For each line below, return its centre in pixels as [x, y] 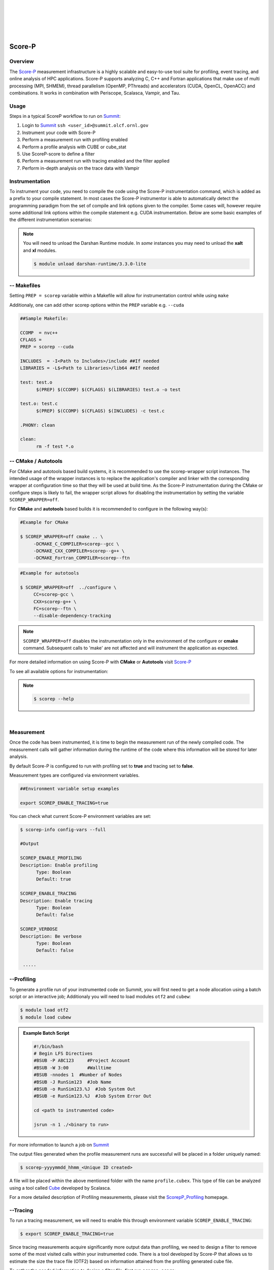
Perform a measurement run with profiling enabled [75, 140]
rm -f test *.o [55, 446]
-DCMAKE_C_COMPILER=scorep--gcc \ [76, 544]
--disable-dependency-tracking [72, 616]
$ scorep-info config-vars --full [63, 830]
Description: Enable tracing [56, 901]
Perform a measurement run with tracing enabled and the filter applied [96, 161]
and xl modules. [40, 250]
